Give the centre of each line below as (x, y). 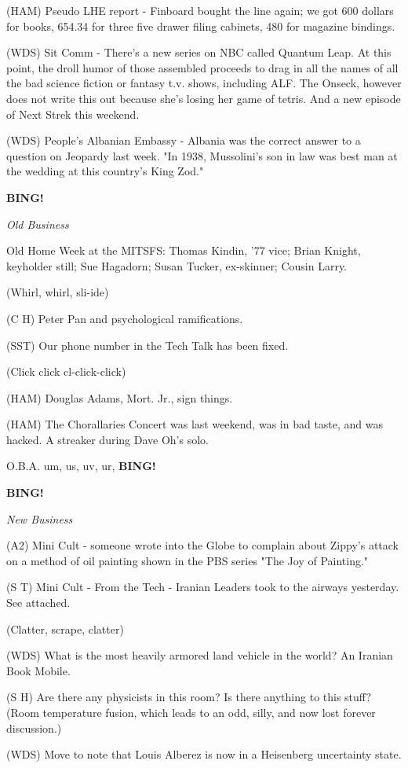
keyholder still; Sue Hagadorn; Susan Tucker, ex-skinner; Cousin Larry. (177, 265)
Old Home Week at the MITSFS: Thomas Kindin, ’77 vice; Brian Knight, (184, 250)
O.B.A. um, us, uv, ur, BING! (81, 466)
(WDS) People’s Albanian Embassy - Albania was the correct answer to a (184, 140)
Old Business (38, 224)
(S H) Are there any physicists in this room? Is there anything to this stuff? (189, 697)
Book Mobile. (38, 670)
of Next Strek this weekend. (73, 114)
